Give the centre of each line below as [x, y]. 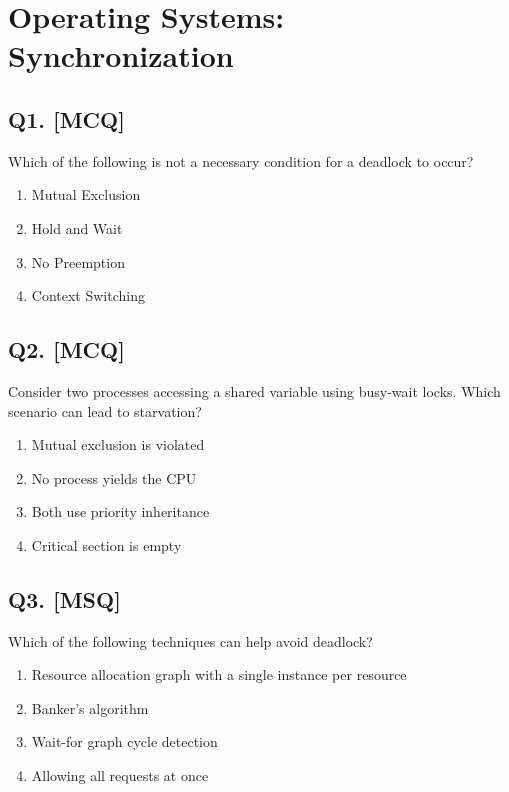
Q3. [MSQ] [64, 598]
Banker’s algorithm [90, 707]
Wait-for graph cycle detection [124, 741]
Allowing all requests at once [120, 775]
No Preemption [78, 261]
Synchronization [121, 55]
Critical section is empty [106, 544]
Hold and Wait [77, 227]
